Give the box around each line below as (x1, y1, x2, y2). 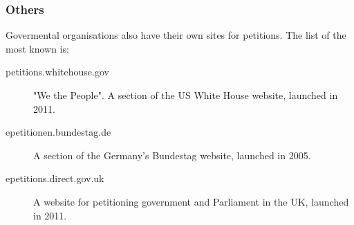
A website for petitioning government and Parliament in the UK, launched (33, 194, 349, 208)
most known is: (6, 41, 69, 55)
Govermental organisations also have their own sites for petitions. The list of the (6, 28, 346, 42)
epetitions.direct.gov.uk (6, 171, 104, 186)
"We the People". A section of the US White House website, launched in (33, 88, 338, 102)
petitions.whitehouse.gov (6, 64, 109, 79)
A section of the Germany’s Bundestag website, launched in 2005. (33, 147, 311, 162)
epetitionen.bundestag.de (6, 125, 111, 139)
